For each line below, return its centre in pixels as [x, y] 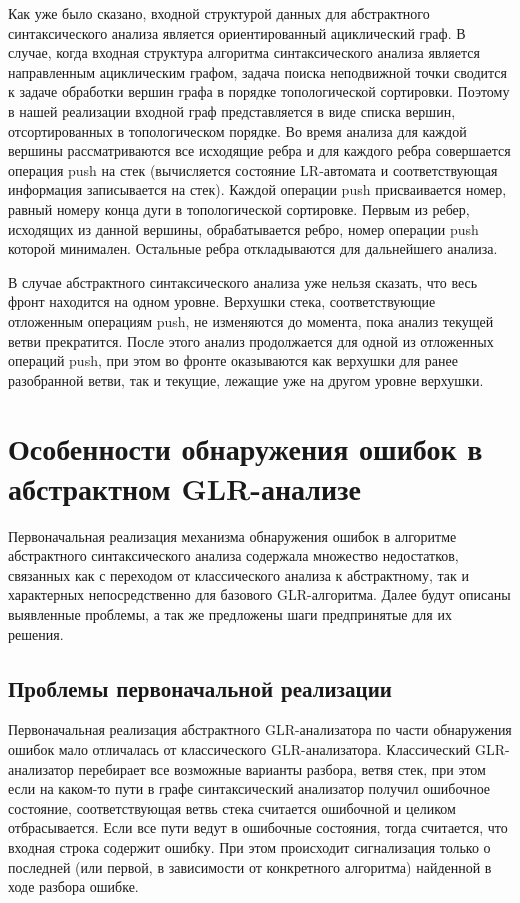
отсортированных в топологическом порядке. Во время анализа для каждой [237, 130]
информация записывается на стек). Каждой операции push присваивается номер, [257, 189]
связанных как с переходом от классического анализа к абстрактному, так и [238, 574]
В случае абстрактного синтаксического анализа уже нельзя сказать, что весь [243, 281]
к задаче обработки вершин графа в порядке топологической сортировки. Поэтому [259, 91]
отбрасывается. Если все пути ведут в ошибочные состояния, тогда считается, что [258, 827]
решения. [36, 633]
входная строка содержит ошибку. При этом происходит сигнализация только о [249, 846]
